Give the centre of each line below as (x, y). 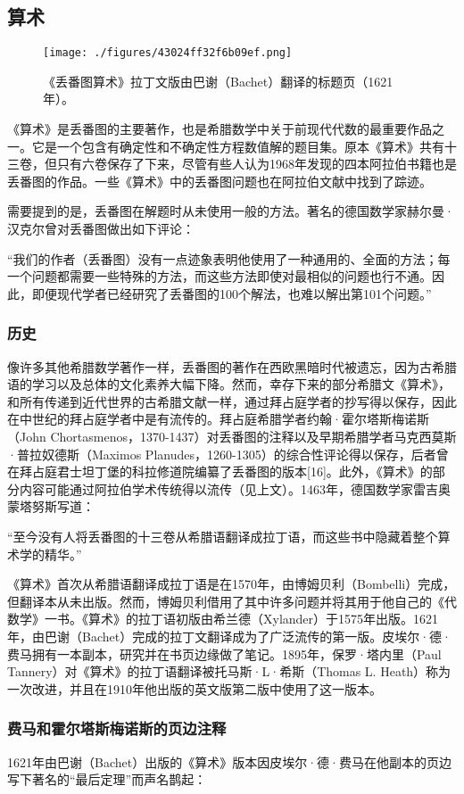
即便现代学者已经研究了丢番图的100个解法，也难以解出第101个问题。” (232, 293)
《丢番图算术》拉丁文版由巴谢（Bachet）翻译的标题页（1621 (218, 81)
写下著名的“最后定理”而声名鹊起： (107, 779)
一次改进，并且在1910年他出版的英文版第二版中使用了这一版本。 (195, 688)
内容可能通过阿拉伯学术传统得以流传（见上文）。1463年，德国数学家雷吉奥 (235, 488)
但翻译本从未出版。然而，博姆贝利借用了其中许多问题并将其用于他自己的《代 (232, 601)
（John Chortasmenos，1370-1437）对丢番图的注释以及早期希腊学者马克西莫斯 (232, 436)
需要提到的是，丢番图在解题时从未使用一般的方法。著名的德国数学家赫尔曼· (231, 211)
